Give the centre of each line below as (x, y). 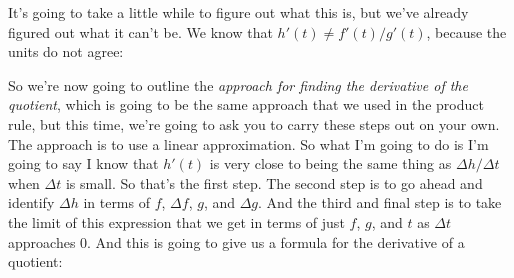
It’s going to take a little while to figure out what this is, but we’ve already (238, 12)
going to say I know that (83, 163)
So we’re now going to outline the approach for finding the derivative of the (238, 84)
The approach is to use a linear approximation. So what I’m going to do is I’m (248, 143)
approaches (42, 241)
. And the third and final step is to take (380, 202)
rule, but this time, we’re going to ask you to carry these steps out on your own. (254, 123)
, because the (466, 31)
